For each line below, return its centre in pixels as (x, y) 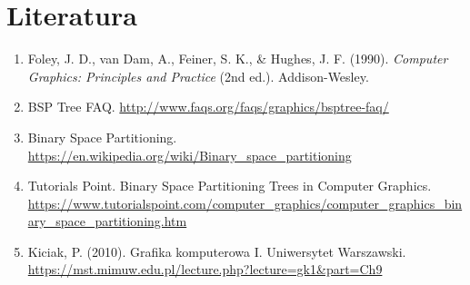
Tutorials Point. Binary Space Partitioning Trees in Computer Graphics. (230, 186)
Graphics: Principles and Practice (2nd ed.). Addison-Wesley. (198, 76)
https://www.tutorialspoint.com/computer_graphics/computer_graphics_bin (245, 203)
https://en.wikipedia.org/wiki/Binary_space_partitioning (190, 155)
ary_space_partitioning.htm (107, 221)
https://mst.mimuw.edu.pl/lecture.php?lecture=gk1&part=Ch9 (205, 269)
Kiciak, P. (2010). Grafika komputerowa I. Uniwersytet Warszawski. (217, 251)
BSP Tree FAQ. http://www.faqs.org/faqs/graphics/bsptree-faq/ (208, 107)
